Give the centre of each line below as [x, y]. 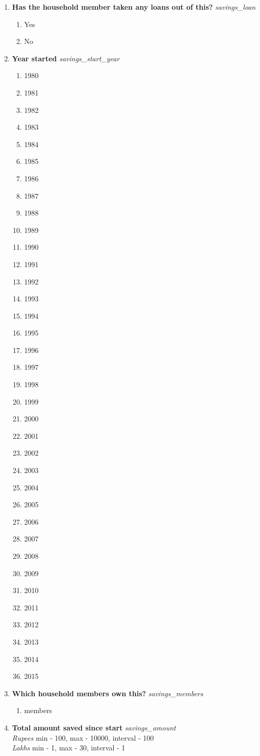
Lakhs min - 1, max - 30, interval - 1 [69, 748]
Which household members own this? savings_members [108, 693]
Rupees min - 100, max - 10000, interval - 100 [83, 737]
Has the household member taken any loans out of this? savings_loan [134, 7]
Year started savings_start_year [66, 58]
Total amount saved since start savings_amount [94, 727]
